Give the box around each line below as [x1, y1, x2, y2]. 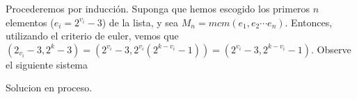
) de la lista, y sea [102, 15, 179, 29]
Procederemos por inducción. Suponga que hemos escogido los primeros [6, 1, 310, 15]
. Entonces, [285, 15, 333, 29]
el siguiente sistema [6, 57, 88, 71]
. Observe [310, 42, 351, 56]
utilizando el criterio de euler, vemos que [6, 28, 179, 43]
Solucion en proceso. [6, 80, 93, 95]
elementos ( [6, 15, 54, 29]
